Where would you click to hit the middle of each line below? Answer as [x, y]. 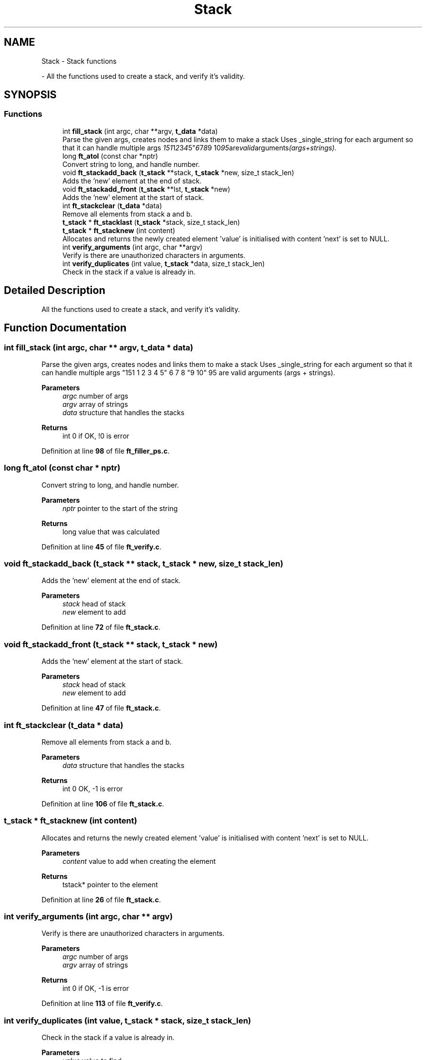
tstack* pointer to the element [110, 884]
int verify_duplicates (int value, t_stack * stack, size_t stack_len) [128, 1020]
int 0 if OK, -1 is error [96, 988]
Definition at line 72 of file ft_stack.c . [101, 627]
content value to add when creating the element [139, 861]
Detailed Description [55, 291]
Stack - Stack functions [79, 61]
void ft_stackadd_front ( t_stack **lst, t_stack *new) [146, 189]
